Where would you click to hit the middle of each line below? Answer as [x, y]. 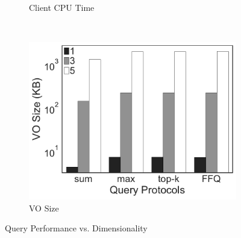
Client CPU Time [62, 7]
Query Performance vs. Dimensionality [76, 228]
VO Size [44, 208]
